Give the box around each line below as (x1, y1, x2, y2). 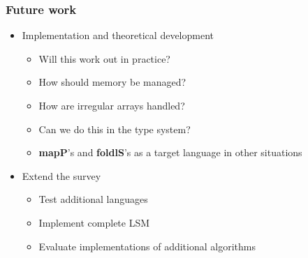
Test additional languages (38, 192, 148, 206)
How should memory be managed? (38, 75, 186, 89)
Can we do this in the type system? (38, 121, 191, 136)
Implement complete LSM (38, 215, 150, 229)
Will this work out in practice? (38, 51, 170, 66)
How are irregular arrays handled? (38, 98, 185, 112)
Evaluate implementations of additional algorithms (38, 238, 256, 253)
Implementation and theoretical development (22, 28, 214, 43)
